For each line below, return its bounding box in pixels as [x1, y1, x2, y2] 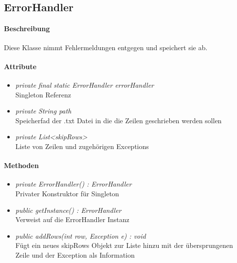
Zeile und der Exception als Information [15, 249, 135, 260]
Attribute [4, 61, 36, 71]
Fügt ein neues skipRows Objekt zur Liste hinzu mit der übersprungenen [15, 240, 233, 250]
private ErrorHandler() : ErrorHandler [15, 179, 132, 189]
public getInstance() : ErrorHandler [15, 205, 122, 215]
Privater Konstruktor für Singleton [15, 188, 119, 198]
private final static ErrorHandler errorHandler [15, 79, 154, 90]
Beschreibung [4, 23, 50, 34]
